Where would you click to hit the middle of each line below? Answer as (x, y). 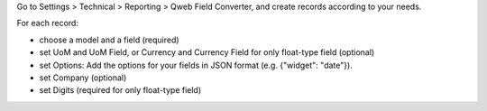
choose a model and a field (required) (109, 40)
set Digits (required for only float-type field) (120, 90)
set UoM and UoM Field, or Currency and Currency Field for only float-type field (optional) (207, 52)
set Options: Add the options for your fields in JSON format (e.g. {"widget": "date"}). (196, 65)
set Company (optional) (83, 78)
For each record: (47, 23)
